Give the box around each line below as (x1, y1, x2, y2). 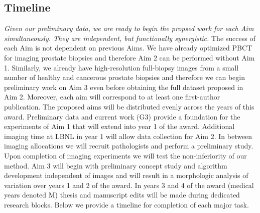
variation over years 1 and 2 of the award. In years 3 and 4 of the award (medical (4, 179, 254, 190)
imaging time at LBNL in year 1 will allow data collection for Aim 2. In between (4, 130, 252, 141)
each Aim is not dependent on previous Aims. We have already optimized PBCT (4, 42, 252, 53)
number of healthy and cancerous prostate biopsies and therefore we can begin (4, 72, 245, 82)
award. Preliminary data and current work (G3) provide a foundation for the (4, 111, 240, 121)
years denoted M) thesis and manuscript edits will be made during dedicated (4, 189, 240, 200)
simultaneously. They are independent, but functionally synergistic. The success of (4, 32, 255, 43)
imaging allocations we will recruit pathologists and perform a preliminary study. (4, 140, 253, 151)
